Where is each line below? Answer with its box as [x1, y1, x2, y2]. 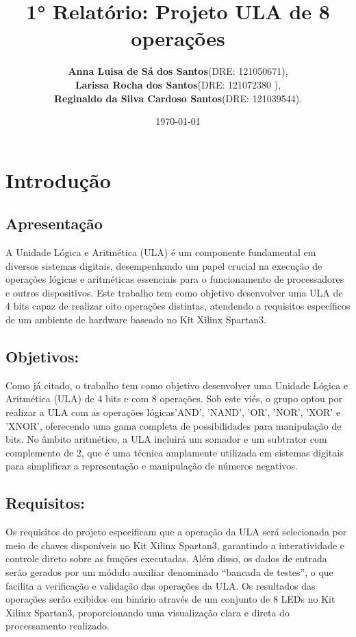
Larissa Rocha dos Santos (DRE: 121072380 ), [75, 77, 281, 91]
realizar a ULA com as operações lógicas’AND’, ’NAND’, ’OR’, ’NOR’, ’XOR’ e [5, 405, 341, 419]
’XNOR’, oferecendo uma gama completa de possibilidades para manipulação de [5, 418, 342, 432]
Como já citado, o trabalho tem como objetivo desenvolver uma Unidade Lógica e [5, 378, 348, 392]
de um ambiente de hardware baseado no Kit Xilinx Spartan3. [5, 312, 266, 327]
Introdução [5, 165, 111, 194]
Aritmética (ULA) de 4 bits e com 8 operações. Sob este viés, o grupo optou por [5, 391, 343, 406]
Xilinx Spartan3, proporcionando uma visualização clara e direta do [5, 605, 290, 619]
